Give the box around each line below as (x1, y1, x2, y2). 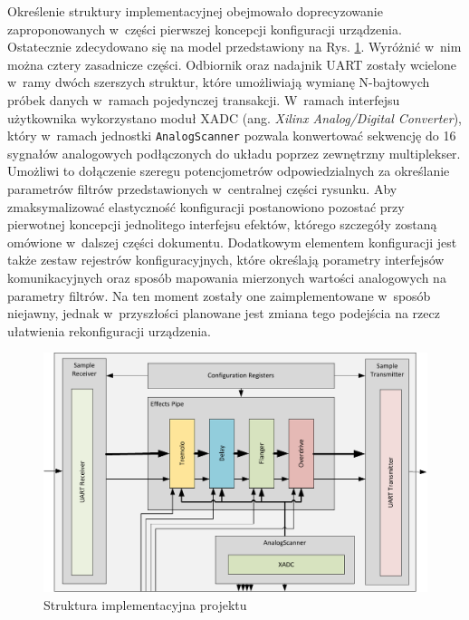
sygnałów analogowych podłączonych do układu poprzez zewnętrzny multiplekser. (7, 143, 461, 162)
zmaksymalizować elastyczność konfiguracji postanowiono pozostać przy (7, 197, 405, 216)
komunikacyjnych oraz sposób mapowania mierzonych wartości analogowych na (7, 267, 446, 286)
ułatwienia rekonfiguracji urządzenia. (7, 321, 211, 340)
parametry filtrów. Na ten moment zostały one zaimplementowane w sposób (7, 286, 431, 305)
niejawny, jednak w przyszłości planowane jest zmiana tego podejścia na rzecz (7, 304, 440, 323)
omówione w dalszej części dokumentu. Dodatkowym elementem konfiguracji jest (7, 232, 457, 251)
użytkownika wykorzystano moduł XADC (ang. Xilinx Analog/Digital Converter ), (7, 108, 462, 127)
